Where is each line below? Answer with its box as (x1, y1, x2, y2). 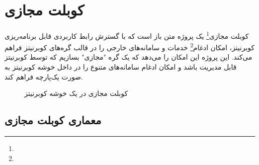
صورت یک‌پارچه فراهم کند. (4, 71, 83, 82)
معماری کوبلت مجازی (4, 112, 101, 128)
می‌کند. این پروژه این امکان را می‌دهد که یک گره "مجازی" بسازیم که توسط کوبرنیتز (4, 52, 253, 62)
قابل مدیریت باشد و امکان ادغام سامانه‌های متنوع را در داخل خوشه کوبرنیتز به (4, 62, 237, 72)
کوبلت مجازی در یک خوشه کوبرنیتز (24, 88, 128, 98)
